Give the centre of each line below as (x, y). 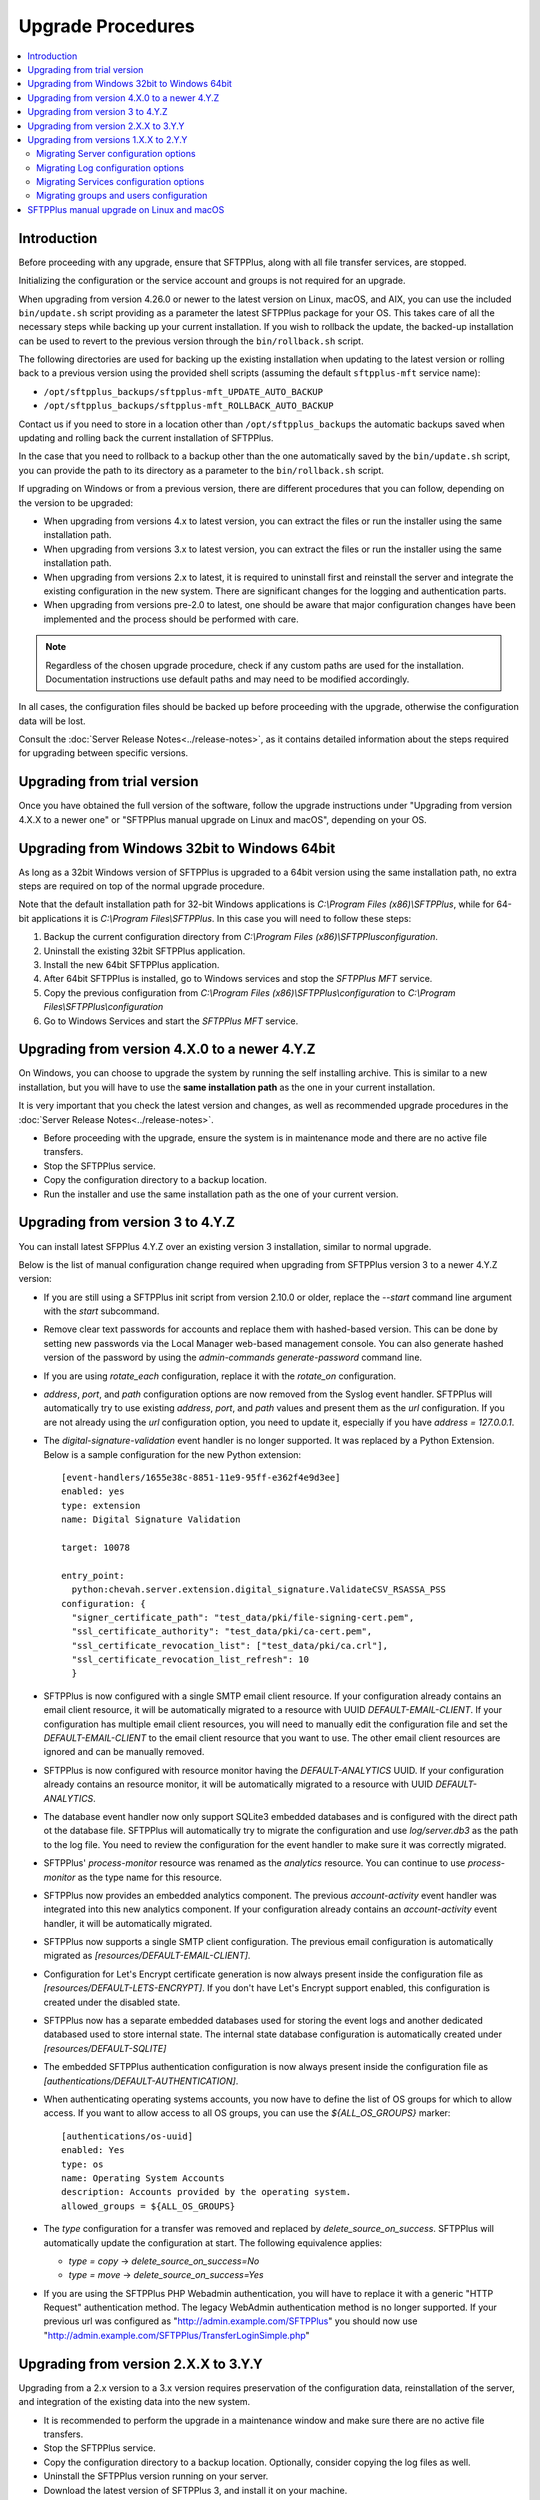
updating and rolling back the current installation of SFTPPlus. (146, 438)
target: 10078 (95, 1547)
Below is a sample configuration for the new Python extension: (172, 1454)
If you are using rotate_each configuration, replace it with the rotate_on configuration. (220, 1376)
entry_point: (93, 1575)
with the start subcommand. (101, 1311)
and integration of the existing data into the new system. (134, 2402)
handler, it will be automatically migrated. (128, 1923)
